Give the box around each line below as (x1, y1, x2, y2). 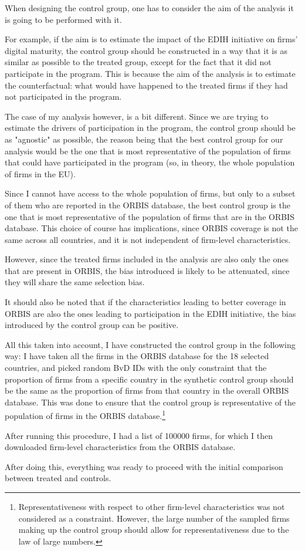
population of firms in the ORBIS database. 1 (5, 408, 166, 422)
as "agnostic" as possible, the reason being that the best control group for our (5, 133, 283, 145)
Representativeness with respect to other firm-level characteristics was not (18, 501, 285, 513)
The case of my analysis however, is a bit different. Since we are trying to (5, 110, 269, 122)
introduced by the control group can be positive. (5, 319, 179, 331)
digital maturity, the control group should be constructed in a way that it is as (5, 44, 287, 56)
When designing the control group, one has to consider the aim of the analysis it (5, 2, 294, 13)
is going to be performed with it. (5, 13, 122, 25)
